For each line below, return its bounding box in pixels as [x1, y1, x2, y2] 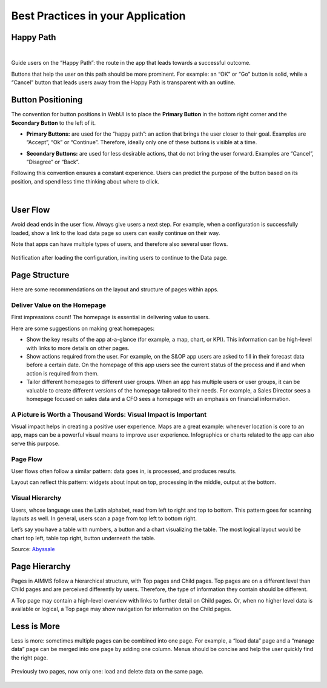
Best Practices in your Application [11, 9, 186, 22]
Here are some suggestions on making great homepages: [11, 325, 154, 332]
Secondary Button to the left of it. [11, 119, 96, 127]
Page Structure [11, 270, 70, 280]
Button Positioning [11, 94, 83, 105]
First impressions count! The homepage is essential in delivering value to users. [11, 314, 210, 321]
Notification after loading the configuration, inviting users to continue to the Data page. [11, 254, 228, 262]
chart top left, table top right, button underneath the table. [11, 534, 156, 541]
